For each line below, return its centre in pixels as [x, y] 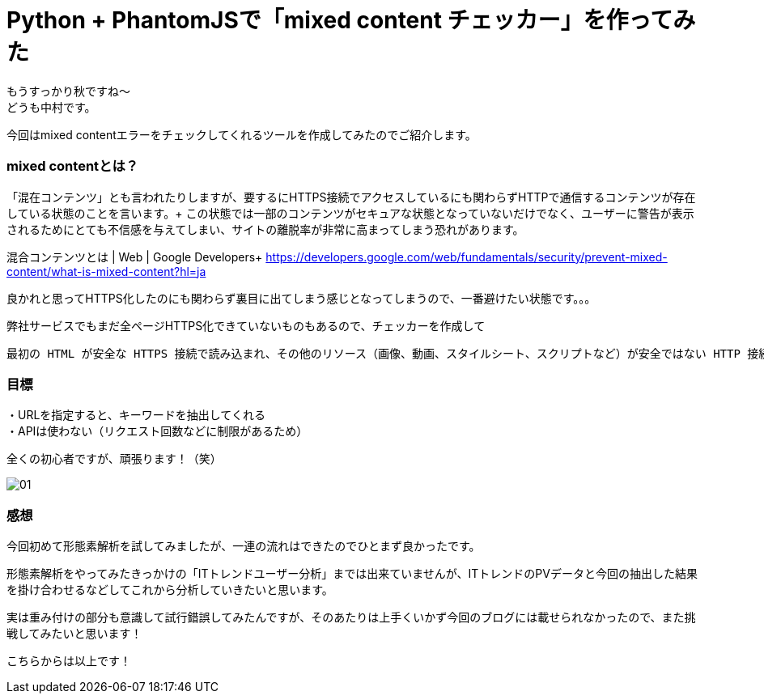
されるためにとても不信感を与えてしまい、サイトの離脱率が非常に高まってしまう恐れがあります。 [265, 229]
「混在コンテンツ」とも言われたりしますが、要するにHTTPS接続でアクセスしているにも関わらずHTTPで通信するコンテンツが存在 [351, 197]
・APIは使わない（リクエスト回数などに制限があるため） [157, 431]
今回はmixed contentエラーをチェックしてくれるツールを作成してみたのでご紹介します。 [242, 134]
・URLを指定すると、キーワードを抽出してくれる [136, 415]
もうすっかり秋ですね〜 [69, 91]
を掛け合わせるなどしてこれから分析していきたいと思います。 [170, 590]
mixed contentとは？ [73, 166]
